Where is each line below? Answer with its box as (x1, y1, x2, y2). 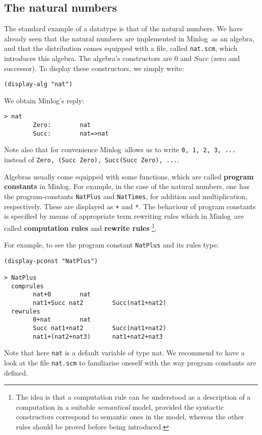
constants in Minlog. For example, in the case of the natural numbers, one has (4, 181, 250, 192)
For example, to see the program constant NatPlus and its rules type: (4, 239, 219, 250)
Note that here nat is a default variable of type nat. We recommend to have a (4, 347, 245, 358)
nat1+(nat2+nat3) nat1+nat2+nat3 (33, 333, 163, 340)
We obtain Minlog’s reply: (4, 95, 84, 105)
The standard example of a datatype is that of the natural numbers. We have (4, 23, 243, 34)
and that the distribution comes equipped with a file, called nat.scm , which (4, 43, 237, 53)
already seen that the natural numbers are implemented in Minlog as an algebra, (4, 33, 254, 43)
